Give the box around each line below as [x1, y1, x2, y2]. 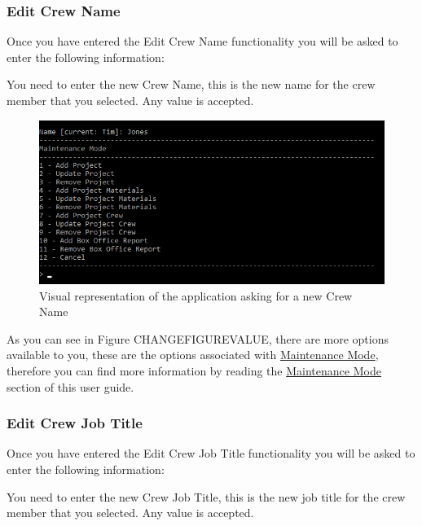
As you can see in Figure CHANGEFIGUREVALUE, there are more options [7, 330, 389, 347]
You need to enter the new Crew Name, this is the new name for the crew [7, 76, 376, 93]
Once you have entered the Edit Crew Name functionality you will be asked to [7, 33, 398, 50]
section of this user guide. [7, 378, 134, 395]
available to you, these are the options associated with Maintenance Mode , [7, 346, 379, 363]
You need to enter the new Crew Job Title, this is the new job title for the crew [7, 488, 406, 505]
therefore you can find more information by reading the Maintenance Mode [7, 362, 381, 379]
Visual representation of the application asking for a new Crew [39, 287, 353, 304]
